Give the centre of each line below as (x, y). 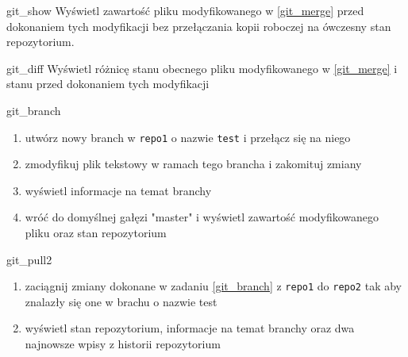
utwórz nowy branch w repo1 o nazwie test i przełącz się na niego (188, 137)
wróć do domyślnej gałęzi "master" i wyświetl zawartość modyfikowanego (202, 217)
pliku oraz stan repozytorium (96, 232)
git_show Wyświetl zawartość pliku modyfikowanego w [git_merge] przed (185, 10)
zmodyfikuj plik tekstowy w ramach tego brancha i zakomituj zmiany (193, 164)
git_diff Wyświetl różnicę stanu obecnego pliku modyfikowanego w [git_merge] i (202, 68)
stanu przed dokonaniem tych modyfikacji (108, 84)
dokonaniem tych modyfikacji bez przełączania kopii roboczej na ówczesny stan (199, 26)
